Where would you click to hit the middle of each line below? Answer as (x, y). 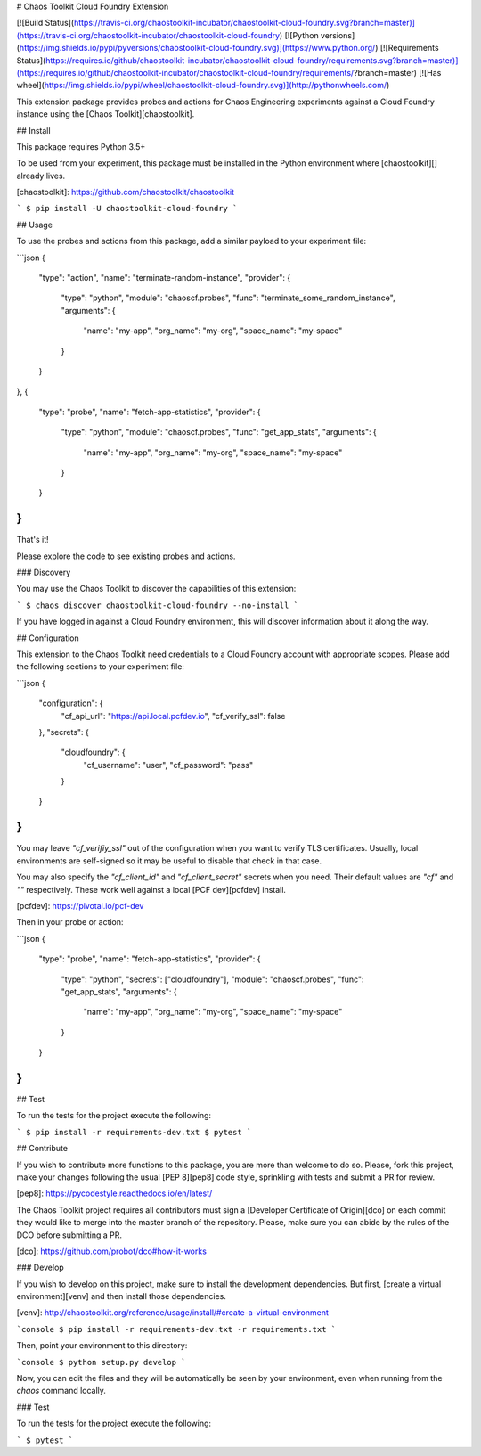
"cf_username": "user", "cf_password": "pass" (168, 765)
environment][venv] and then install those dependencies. (122, 1296)
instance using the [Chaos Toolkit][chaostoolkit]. (106, 114)
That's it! (33, 540)
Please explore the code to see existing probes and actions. (126, 556)
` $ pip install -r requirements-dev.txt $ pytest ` (134, 1132)
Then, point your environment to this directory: (102, 1346)
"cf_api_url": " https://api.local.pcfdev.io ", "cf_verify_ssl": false (173, 716)
